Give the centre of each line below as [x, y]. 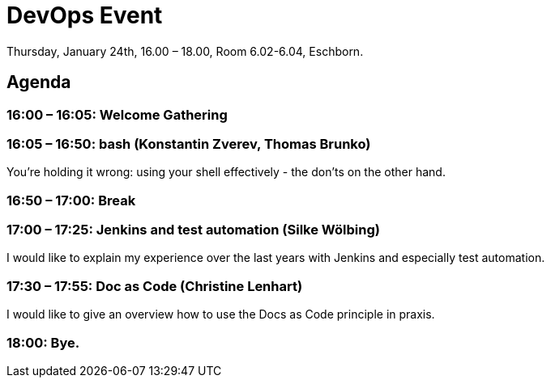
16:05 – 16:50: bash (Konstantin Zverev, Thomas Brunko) [189, 143]
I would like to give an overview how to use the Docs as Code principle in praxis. [221, 314]
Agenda [39, 82]
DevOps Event [85, 15]
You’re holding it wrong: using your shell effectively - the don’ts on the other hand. [226, 172]
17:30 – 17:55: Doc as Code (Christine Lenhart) [155, 286]
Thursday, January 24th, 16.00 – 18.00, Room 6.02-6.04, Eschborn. [185, 51]
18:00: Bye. [43, 342]
